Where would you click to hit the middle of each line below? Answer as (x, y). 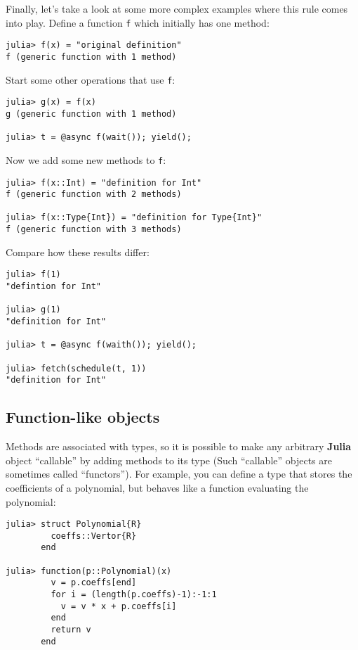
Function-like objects (83, 417)
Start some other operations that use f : (91, 79)
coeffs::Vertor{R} (94, 536)
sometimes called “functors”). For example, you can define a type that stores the (179, 474)
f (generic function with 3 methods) (94, 230)
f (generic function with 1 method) (91, 57)
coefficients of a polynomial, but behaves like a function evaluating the (157, 487)
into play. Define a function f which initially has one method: (138, 22)
